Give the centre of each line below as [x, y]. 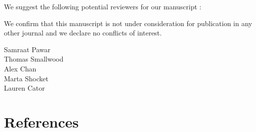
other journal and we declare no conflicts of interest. [83, 33]
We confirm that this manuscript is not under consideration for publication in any [128, 23]
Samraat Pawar [27, 49]
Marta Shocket [26, 78]
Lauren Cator [24, 88]
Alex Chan [20, 68]
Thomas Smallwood [34, 59]
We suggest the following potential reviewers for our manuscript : [103, 6]
